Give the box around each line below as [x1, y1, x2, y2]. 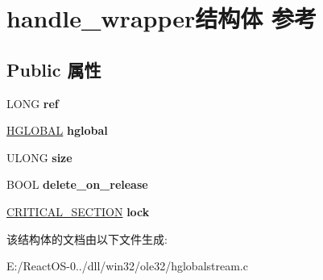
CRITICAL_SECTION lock [6, 203, 150, 219]
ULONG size [6, 148, 72, 165]
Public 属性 [6, 56, 101, 81]
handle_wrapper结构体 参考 [6, 2, 317, 35]
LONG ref [6, 94, 59, 111]
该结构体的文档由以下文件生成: [6, 230, 168, 247]
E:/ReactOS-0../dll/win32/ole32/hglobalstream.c [6, 257, 248, 274]
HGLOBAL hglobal [6, 122, 108, 139]
